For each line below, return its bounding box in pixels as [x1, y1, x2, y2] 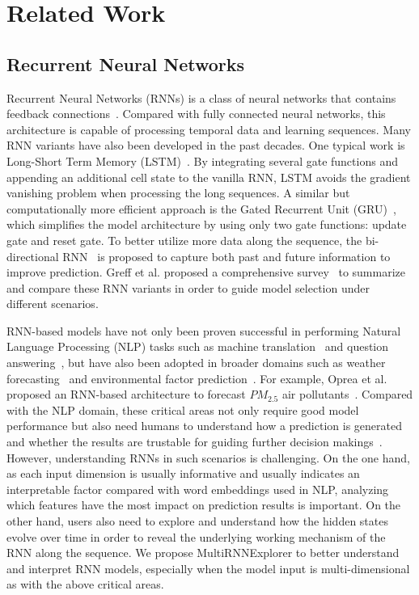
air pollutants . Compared [281, 386, 413, 403]
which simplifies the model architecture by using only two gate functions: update [6, 216, 407, 233]
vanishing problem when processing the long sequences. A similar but [6, 184, 350, 201]
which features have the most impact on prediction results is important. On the [6, 496, 401, 513]
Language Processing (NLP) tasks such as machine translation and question [6, 338, 389, 355]
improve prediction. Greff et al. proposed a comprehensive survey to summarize [6, 264, 405, 281]
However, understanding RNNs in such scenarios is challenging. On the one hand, [6, 449, 410, 466]
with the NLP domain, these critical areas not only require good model [6, 401, 359, 418]
